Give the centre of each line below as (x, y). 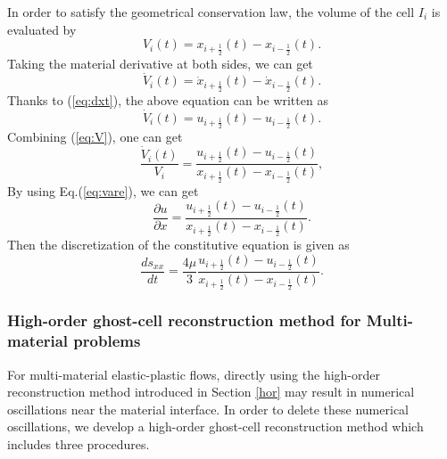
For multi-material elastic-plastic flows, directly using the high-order (194, 374)
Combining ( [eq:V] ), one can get (95, 137)
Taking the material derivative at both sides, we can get (160, 63)
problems (107, 341)
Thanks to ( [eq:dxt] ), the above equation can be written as (168, 99)
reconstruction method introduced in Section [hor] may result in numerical (211, 392)
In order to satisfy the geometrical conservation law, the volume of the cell (211, 12)
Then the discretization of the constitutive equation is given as (178, 245)
